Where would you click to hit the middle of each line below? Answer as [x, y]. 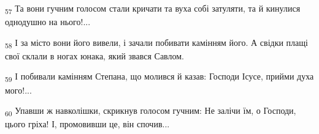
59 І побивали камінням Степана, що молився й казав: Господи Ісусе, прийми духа [159, 77]
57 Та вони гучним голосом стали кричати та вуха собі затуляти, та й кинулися [153, 9]
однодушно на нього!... [48, 22]
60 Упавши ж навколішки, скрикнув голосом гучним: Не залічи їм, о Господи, [151, 111]
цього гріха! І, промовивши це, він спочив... [87, 124]
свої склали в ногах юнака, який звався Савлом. [95, 55]
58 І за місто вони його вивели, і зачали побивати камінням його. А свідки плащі [156, 43]
